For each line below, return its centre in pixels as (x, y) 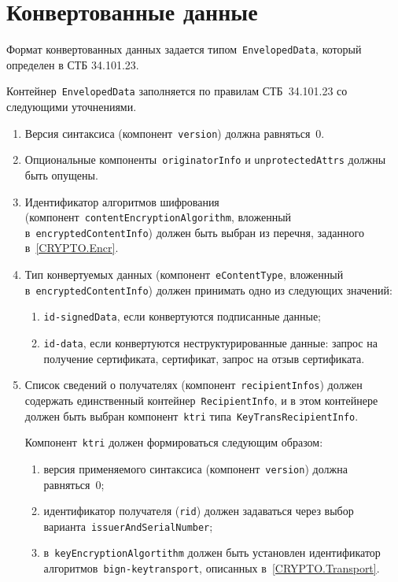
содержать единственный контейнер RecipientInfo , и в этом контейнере (201, 400)
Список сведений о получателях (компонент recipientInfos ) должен (193, 385)
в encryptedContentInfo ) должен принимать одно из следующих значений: (208, 289)
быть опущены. (61, 174)
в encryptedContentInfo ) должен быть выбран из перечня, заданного (194, 232)
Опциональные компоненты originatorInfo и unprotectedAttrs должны (205, 159)
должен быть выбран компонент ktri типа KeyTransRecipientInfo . (192, 415)
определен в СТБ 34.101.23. (73, 64)
